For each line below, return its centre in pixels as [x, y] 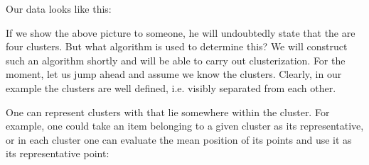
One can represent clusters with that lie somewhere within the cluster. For [168, 112]
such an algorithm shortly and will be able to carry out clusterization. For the [176, 60]
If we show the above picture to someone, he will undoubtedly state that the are [181, 32]
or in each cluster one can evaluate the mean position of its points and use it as [179, 139]
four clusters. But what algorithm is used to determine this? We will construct [177, 46]
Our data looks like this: [59, 8]
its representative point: [58, 153]
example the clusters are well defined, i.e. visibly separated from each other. [171, 87]
